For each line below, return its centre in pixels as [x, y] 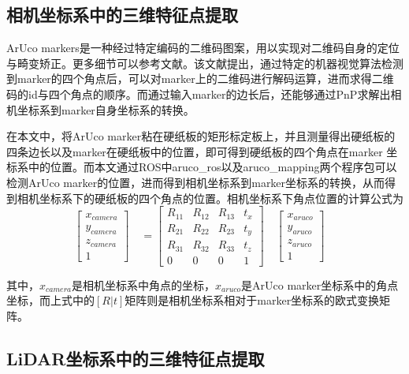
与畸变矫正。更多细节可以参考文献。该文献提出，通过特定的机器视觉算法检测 [205, 63]
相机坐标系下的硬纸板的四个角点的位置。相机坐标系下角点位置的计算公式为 [210, 198]
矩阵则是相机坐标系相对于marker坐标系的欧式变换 [252, 300]
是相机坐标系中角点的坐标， [144, 284]
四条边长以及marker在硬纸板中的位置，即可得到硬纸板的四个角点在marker [195, 151]
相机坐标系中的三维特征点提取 [122, 15]
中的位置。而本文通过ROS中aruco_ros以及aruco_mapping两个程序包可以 [212, 167]
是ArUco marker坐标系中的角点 [320, 284]
